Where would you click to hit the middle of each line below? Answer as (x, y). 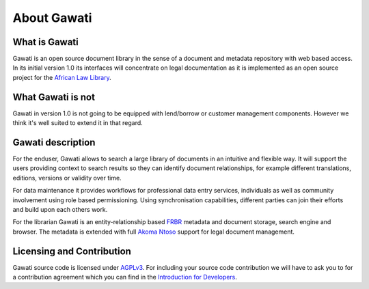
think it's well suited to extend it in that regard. (78, 123)
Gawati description (54, 142)
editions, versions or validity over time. (67, 178)
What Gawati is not (54, 97)
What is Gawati (45, 42)
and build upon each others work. (60, 209)
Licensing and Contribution (72, 251)
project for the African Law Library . (62, 77)
